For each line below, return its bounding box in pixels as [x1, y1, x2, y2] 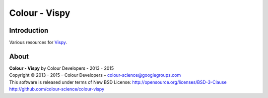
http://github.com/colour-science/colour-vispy [9, 86, 105, 92]
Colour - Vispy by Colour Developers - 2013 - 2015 [9, 65, 114, 71]
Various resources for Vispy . [9, 40, 67, 46]
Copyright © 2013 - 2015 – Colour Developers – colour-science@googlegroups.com [9, 72, 181, 78]
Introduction [9, 26, 49, 35]
